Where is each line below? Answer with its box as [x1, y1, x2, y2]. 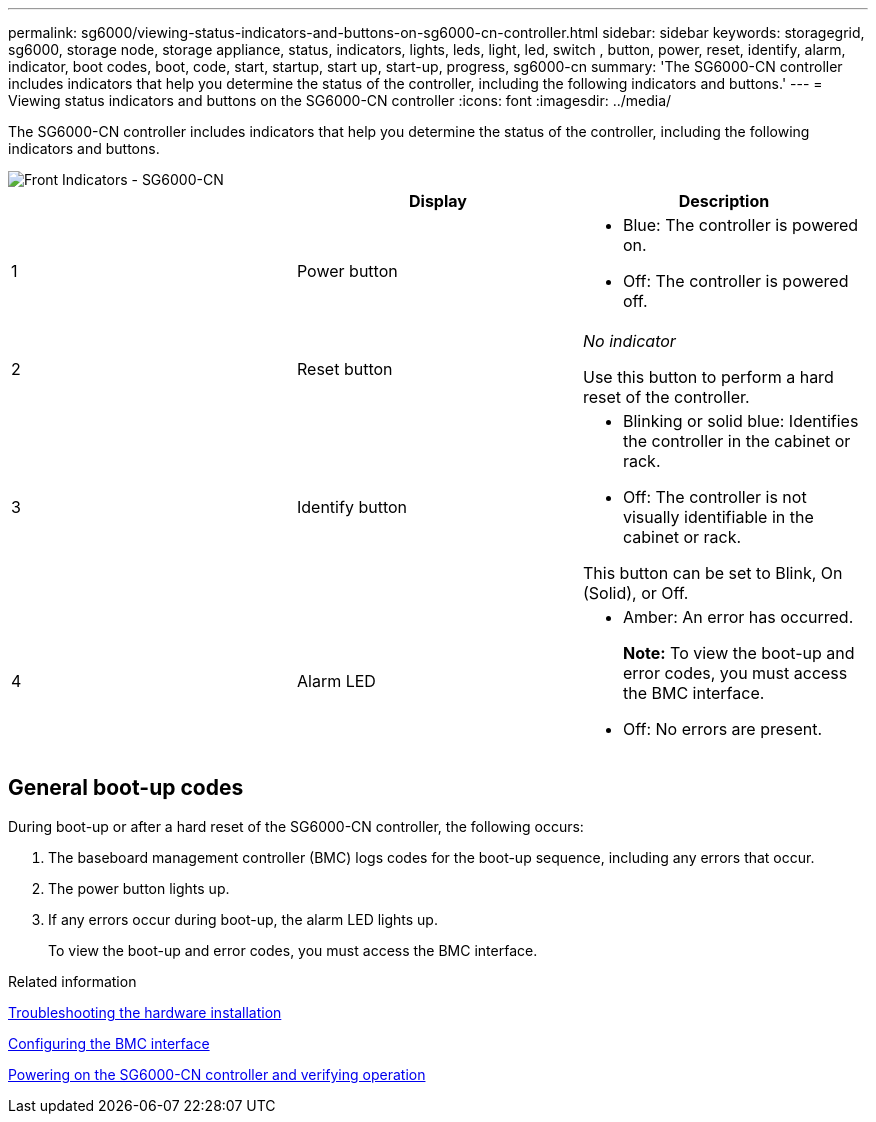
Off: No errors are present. [622, 719, 823, 739]
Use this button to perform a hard [582, 367, 834, 387]
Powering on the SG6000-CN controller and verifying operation [8, 1065, 426, 1083]
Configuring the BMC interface [8, 1034, 210, 1052]
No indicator [582, 331, 676, 351]
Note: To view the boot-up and [622, 643, 855, 663]
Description [678, 191, 770, 211]
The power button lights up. [48, 879, 230, 897]
